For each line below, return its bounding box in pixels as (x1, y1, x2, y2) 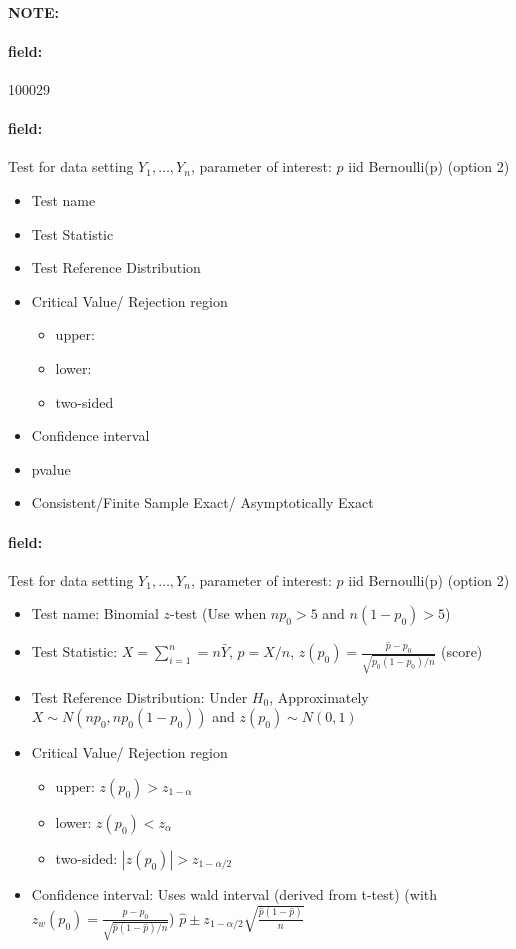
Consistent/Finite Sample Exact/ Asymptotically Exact (31, 492, 374, 513)
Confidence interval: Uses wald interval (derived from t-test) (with (31, 884, 437, 905)
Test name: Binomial (31, 603, 159, 624)
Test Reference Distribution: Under (31, 686, 248, 707)
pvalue (31, 458, 71, 479)
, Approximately (269, 686, 369, 707)
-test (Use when (170, 603, 267, 624)
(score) (440, 641, 483, 662)
